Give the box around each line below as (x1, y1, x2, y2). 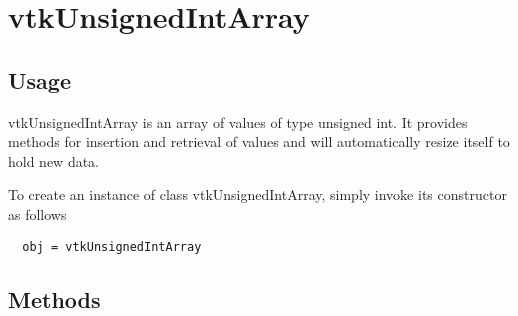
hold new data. (8, 150, 100, 171)
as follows (8, 203, 67, 224)
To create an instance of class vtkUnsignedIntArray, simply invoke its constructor (8, 184, 507, 205)
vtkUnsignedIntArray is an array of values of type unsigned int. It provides (8, 111, 468, 132)
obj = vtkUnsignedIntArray (22, 239, 202, 254)
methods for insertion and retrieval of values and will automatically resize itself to (8, 131, 510, 152)
